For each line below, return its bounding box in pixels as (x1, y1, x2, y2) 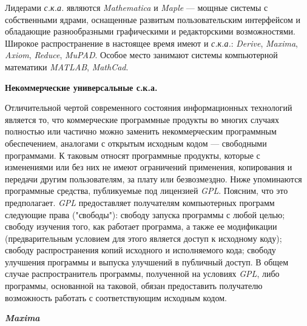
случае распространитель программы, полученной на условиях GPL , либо (5, 267, 280, 280)
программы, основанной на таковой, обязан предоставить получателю (5, 279, 263, 292)
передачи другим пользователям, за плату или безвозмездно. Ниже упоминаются (5, 172, 302, 185)
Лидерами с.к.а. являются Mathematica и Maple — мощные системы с (5, 1, 268, 13)
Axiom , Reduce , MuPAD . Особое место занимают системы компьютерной (5, 48, 278, 61)
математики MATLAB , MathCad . (5, 60, 129, 73)
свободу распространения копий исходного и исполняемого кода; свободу (5, 244, 276, 256)
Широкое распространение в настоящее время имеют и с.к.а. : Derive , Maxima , (5, 36, 298, 49)
